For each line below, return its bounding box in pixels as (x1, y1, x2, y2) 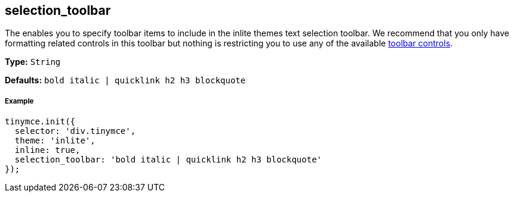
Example (5, 96, 34, 105)
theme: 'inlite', (14, 136, 96, 146)
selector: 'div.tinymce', (14, 126, 136, 136)
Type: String (5, 57, 61, 67)
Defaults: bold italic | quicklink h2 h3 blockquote (5, 75, 246, 86)
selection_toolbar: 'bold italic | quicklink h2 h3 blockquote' (14, 155, 322, 165)
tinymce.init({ (5, 117, 76, 127)
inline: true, (14, 145, 81, 155)
